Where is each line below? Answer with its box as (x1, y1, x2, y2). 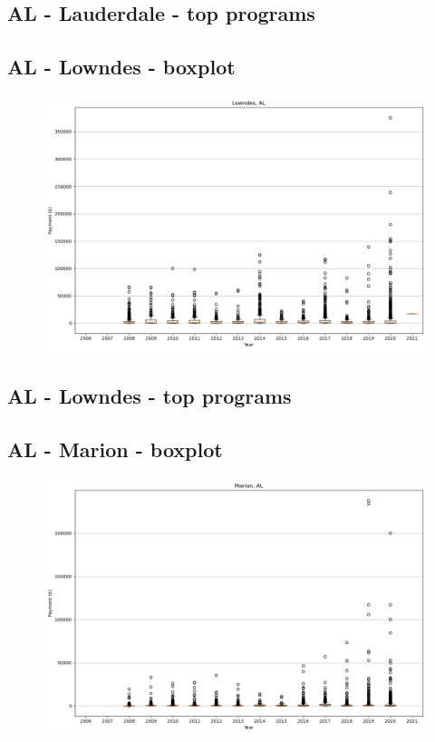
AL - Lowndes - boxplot (7, 53, 236, 81)
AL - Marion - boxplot (7, 435, 223, 464)
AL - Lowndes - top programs (7, 382, 292, 410)
